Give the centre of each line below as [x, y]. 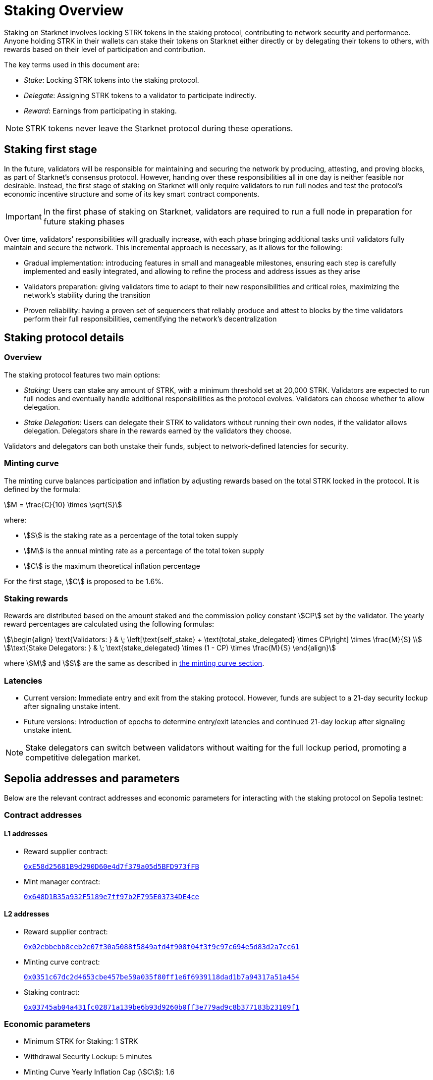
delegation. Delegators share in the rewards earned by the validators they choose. [158, 431]
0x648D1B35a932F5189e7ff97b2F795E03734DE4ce [112, 896]
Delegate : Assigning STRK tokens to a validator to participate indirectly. [140, 95]
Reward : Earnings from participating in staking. [100, 110]
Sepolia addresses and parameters [92, 779]
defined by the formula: [42, 489]
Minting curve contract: [62, 962]
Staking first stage [51, 150]
